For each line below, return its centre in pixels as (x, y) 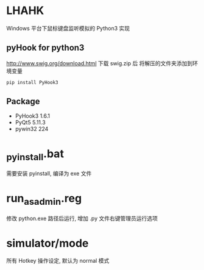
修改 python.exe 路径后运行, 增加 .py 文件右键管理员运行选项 (82, 218)
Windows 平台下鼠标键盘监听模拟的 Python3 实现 (68, 28)
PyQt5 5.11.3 (30, 123)
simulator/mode (47, 243)
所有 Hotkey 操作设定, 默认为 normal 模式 (58, 261)
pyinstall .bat (35, 155)
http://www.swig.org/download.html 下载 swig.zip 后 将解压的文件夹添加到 (100, 63)
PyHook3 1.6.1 (33, 116)
